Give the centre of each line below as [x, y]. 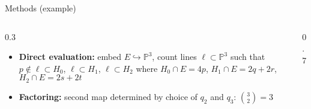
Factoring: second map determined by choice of [108, 96]
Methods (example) [41, 8]
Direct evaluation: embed [70, 57]
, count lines [174, 57]
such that [248, 57]
